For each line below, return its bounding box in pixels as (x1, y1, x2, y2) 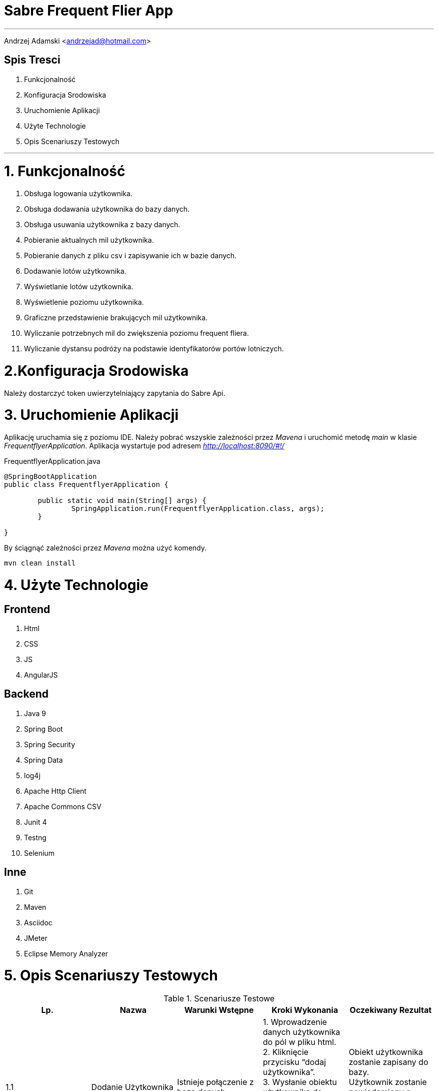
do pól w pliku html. (262, 1037, 336, 1047)
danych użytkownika (262, 1027, 340, 1037)
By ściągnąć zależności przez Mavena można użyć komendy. (4, 543, 206, 553)
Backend (4, 688, 48, 701)
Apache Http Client (24, 786, 86, 795)
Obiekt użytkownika (348, 1047, 423, 1057)
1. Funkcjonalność (4, 163, 125, 180)
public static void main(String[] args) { (37, 496, 206, 505)
